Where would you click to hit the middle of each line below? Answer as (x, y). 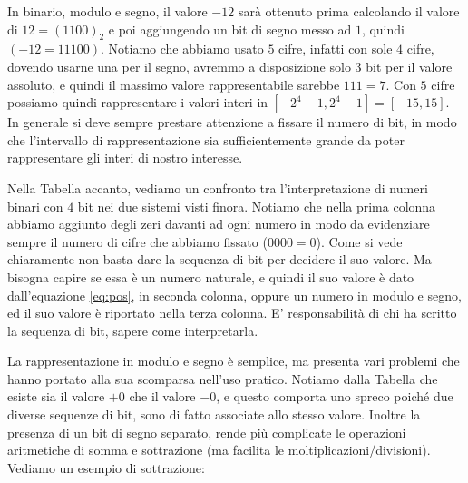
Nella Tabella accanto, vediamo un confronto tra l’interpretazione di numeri (218, 187)
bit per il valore (409, 66)
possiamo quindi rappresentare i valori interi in (138, 102)
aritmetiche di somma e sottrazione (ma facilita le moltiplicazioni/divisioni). (219, 450)
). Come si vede (359, 241)
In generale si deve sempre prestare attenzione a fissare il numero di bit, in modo (232, 122)
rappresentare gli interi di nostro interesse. (125, 158)
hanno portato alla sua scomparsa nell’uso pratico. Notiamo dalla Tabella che (223, 378)
